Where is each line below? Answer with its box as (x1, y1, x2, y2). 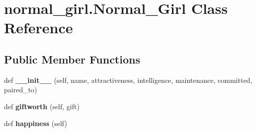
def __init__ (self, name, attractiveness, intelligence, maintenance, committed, (4, 74, 253, 85)
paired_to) (4, 84, 37, 95)
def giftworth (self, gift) (4, 101, 80, 111)
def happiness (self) (4, 118, 67, 128)
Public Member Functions (4, 51, 140, 66)
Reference (4, 17, 73, 38)
